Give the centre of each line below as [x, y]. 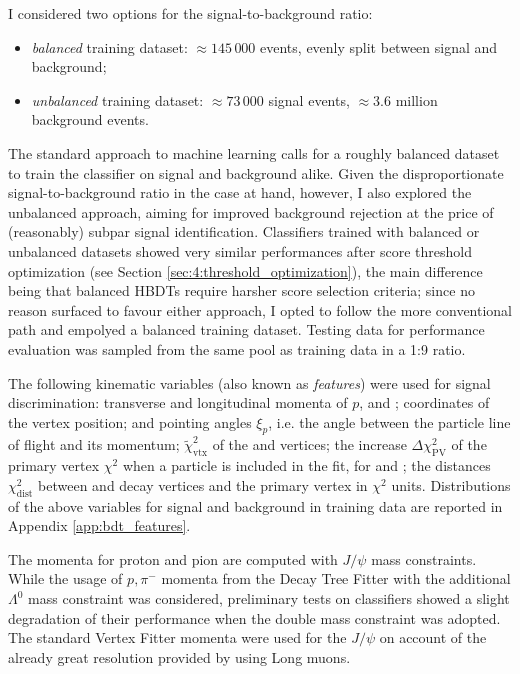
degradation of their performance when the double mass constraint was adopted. [254, 617]
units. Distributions [451, 484]
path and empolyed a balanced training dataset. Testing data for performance [246, 329]
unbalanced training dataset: [117, 99]
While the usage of [65, 578]
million [416, 99]
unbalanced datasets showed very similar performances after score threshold [240, 250]
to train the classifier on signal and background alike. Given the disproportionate [256, 172]
